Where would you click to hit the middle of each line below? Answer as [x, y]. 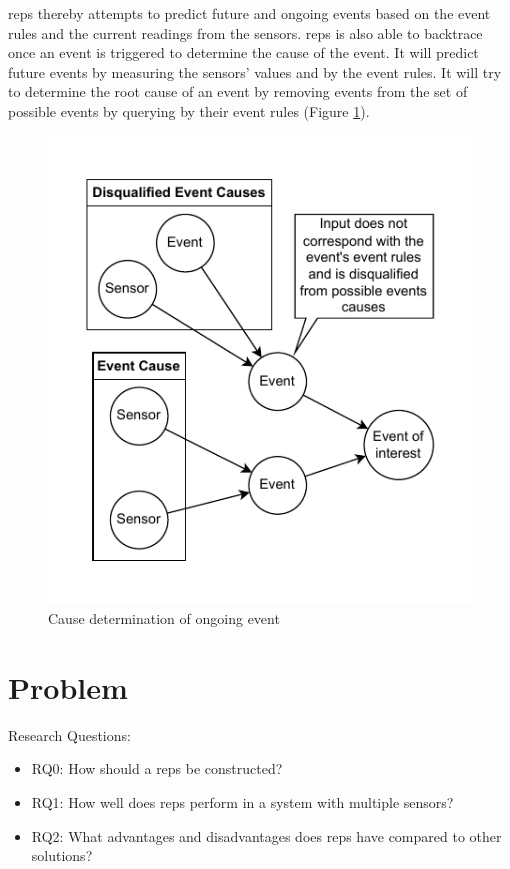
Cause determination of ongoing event [164, 618]
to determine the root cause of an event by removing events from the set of [238, 91]
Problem [68, 686]
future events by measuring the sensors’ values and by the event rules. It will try [255, 71]
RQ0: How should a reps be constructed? [157, 768]
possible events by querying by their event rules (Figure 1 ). [189, 110]
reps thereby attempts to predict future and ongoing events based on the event [249, 13]
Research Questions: [69, 734]
